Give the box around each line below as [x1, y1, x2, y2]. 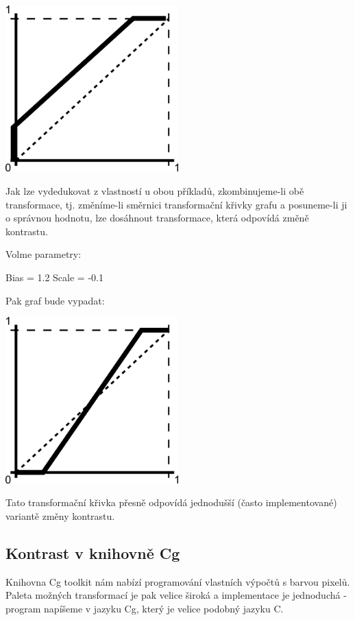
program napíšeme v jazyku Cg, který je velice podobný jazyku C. [5, 601, 284, 615]
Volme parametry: [5, 247, 82, 261]
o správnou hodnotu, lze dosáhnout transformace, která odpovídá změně [5, 211, 309, 225]
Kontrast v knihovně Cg [5, 542, 180, 563]
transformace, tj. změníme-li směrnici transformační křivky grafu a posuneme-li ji [5, 197, 347, 211]
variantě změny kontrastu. [5, 508, 115, 523]
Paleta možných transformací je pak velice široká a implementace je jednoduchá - [5, 588, 347, 602]
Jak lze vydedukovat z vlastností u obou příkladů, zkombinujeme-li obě [5, 184, 304, 198]
